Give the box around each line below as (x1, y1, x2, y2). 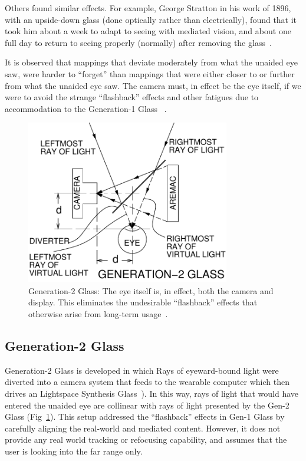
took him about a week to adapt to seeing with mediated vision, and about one (5, 25, 291, 37)
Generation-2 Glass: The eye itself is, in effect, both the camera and (28, 284, 274, 297)
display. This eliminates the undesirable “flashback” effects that (28, 296, 258, 308)
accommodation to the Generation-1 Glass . (5, 102, 167, 114)
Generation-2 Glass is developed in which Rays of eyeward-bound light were (5, 364, 279, 376)
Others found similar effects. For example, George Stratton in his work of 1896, (5, 2, 291, 14)
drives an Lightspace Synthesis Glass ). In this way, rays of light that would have (5, 387, 298, 400)
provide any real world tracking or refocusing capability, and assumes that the (5, 433, 287, 446)
